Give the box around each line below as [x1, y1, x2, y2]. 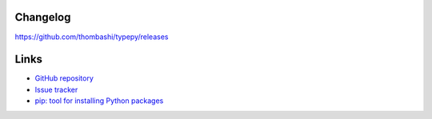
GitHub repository [34, 73, 94, 83]
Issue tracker [34, 85, 78, 94]
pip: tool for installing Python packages [34, 96, 164, 105]
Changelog [14, 10, 71, 24]
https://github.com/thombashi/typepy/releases [14, 32, 169, 42]
